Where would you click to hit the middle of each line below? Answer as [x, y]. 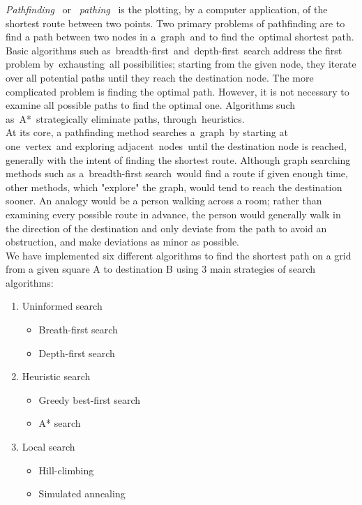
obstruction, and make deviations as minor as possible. [122, 242]
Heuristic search [56, 376]
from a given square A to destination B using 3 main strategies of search [161, 269]
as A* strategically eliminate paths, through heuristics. [125, 118]
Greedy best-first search [90, 399]
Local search [48, 447]
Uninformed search [62, 306]
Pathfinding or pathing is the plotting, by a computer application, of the [167, 9]
